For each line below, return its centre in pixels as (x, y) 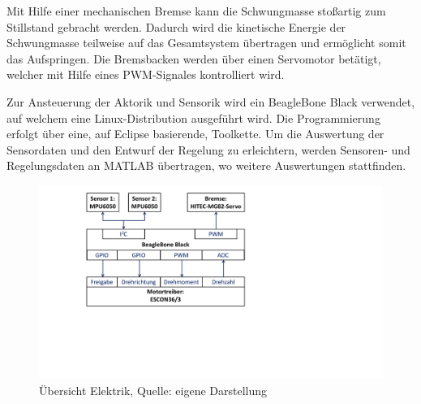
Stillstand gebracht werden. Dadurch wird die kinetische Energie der (176, 26)
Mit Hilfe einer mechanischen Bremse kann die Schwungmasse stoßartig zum (196, 11)
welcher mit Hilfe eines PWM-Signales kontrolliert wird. (146, 74)
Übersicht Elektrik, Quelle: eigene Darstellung (153, 391)
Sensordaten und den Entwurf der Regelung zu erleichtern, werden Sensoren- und (208, 149)
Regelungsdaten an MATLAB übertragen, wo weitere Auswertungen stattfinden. (206, 165)
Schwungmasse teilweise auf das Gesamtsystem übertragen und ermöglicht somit (206, 43)
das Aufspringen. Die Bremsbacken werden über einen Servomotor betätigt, (194, 58)
